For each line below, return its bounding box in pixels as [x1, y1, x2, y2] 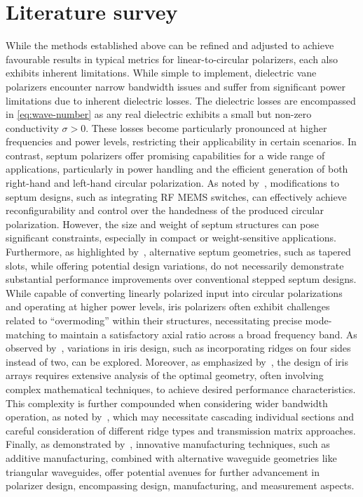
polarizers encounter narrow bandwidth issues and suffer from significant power [6, 79, 345, 93]
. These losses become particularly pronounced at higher [85, 120, 327, 135]
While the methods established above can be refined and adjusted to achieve [6, 38, 334, 53]
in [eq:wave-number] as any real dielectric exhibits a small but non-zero [6, 107, 312, 121]
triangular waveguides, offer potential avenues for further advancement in [6, 464, 320, 479]
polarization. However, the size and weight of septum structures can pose [6, 216, 319, 231]
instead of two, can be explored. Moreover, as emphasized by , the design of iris [6, 354, 348, 369]
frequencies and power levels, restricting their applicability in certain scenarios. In [6, 134, 357, 149]
